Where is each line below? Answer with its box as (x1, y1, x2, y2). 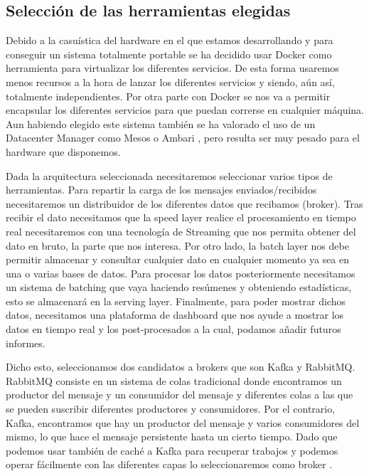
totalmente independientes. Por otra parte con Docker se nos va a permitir (6, 88, 331, 103)
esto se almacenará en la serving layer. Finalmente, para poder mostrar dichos (6, 293, 346, 308)
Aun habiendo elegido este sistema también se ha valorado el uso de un (6, 116, 316, 131)
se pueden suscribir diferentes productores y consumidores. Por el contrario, (6, 401, 336, 416)
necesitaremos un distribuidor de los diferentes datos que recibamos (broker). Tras (6, 196, 363, 211)
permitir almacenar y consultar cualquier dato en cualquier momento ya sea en (6, 252, 349, 267)
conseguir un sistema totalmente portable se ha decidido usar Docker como (6, 46, 332, 61)
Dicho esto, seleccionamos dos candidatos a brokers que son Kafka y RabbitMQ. (6, 359, 355, 374)
